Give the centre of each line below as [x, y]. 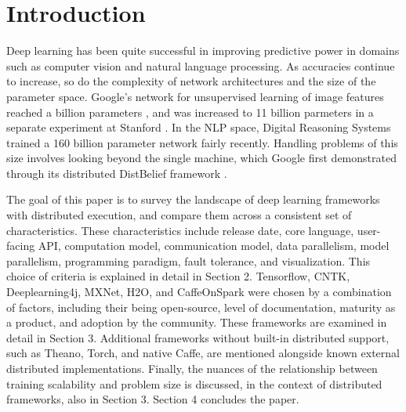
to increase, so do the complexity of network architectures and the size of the [191, 81]
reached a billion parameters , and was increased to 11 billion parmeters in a [190, 112]
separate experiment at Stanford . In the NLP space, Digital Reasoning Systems [199, 127]
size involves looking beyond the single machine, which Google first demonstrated [201, 158]
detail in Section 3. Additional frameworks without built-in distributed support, [198, 337]
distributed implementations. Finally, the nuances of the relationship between [192, 368]
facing [21, 246]
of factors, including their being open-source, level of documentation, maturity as [201, 307]
